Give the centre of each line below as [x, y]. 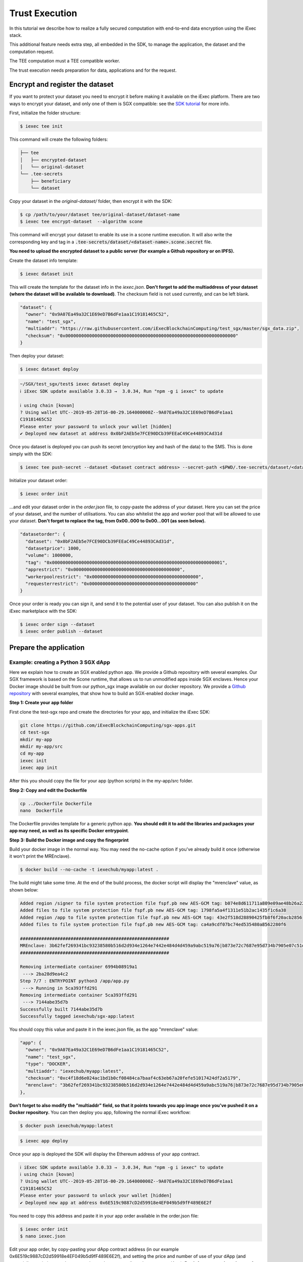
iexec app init [39, 768]
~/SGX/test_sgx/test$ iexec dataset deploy [75, 384]
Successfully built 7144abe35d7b [61, 1009]
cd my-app [32, 754]
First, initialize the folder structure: [45, 113]
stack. [16, 35]
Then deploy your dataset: [37, 355]
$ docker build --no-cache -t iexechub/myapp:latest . [89, 870]
